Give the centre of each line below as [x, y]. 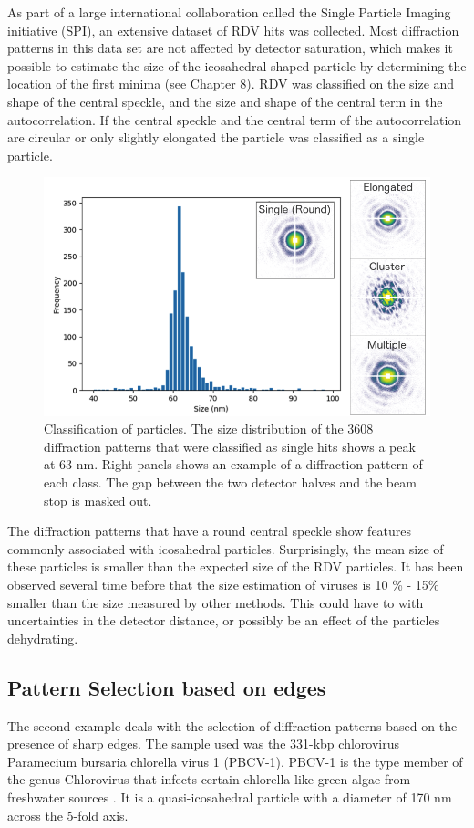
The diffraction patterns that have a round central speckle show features [210, 531]
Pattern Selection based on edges [167, 687]
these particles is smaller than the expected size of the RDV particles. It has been [236, 566]
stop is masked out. [98, 500]
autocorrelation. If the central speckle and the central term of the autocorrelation [235, 119]
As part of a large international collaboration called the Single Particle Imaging [229, 12]
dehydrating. [43, 638]
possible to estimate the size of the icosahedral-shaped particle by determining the [237, 65]
